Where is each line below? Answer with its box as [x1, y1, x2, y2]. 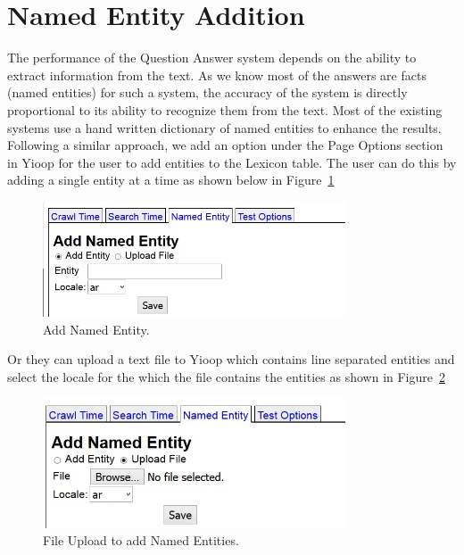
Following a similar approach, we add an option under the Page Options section [7, 136, 443, 154]
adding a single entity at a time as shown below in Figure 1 [7, 170, 335, 189]
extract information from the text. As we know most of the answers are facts [7, 65, 427, 84]
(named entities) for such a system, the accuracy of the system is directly [7, 83, 408, 102]
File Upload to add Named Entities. [43, 531, 239, 550]
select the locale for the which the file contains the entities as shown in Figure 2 [7, 367, 445, 385]
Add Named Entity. [43, 319, 150, 338]
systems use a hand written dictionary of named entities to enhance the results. [7, 118, 442, 137]
